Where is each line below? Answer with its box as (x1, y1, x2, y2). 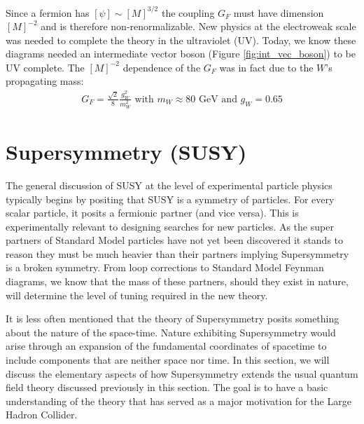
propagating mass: (6, 74, 84, 88)
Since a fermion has (6, 5, 90, 20)
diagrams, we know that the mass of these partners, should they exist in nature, (6, 274, 349, 289)
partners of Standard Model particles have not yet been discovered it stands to (6, 233, 344, 247)
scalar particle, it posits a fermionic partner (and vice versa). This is (6, 205, 299, 220)
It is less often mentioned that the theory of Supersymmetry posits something (6, 311, 339, 326)
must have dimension (233, 5, 324, 20)
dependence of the (122, 60, 201, 74)
